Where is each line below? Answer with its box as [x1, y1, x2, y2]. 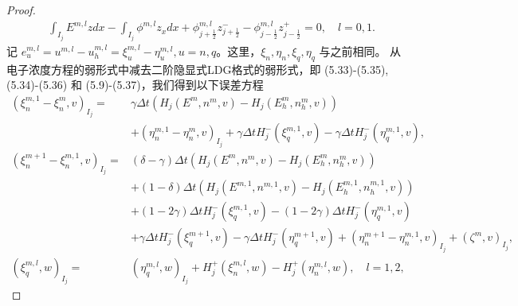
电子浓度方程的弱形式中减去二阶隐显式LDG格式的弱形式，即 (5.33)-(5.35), [6, 60, 389, 77]
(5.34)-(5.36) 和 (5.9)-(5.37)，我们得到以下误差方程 [6, 76, 264, 93]
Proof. [6, 2, 36, 17]
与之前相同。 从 [319, 42, 402, 59]
